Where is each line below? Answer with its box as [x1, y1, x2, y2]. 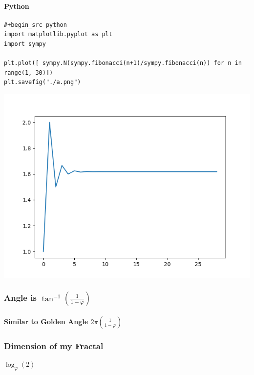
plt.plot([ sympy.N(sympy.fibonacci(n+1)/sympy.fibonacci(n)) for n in [4, 60, 242, 67]
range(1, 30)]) [4, 69, 53, 76]
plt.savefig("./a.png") [4, 79, 81, 86]
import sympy [4, 40, 46, 47]
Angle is [4, 292, 37, 304]
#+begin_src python [4, 21, 67, 28]
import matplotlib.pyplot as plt [4, 31, 112, 38]
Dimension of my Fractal [4, 339, 104, 352]
